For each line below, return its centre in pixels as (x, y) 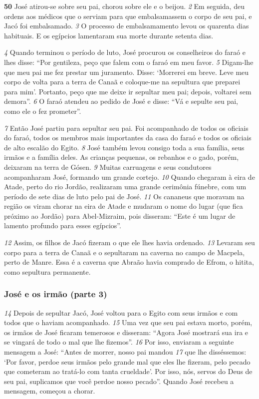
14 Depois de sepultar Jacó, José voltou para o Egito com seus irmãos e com (121, 312)
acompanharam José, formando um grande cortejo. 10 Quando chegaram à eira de (129, 177)
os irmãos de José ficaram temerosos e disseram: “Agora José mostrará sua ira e (126, 332)
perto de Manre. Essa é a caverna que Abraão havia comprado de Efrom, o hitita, (129, 262)
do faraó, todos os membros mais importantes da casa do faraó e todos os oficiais (128, 138)
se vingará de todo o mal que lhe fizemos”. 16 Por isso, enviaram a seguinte (119, 342)
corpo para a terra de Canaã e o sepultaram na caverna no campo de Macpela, (125, 252)
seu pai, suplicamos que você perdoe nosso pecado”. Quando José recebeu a (119, 381)
